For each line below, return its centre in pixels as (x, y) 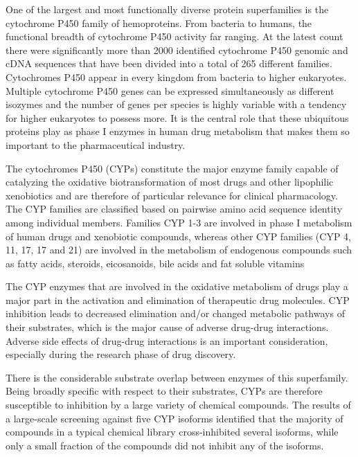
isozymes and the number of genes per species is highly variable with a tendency (176, 104)
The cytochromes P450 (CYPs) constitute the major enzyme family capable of (172, 168)
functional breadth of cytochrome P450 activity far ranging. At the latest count (174, 36)
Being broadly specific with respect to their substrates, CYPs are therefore (164, 391)
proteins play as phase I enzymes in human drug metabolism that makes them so (178, 131)
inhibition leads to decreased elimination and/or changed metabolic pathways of (175, 313)
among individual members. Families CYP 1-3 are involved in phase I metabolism (179, 222)
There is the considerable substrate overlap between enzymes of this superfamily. (177, 377)
